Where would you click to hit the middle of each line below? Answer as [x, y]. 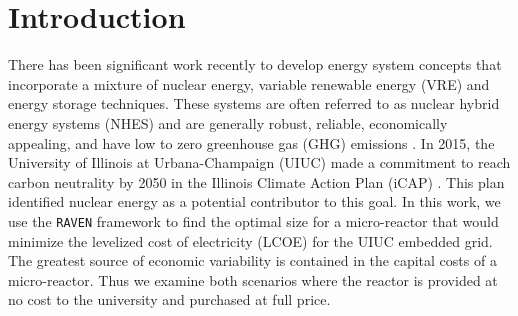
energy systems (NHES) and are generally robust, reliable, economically [228, 122]
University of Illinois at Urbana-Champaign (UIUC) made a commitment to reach [259, 162]
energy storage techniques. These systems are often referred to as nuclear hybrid [254, 103]
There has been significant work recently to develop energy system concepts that [255, 64]
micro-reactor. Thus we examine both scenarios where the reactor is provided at [253, 279]
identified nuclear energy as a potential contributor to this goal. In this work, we [254, 201]
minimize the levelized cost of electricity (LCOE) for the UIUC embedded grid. [250, 240]
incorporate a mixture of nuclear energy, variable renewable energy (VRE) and [249, 83]
